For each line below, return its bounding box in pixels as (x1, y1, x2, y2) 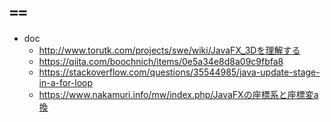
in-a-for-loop (38, 76, 94, 88)
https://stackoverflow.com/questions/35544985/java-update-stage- (38, 66, 321, 78)
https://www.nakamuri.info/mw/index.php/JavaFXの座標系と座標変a (38, 88, 319, 100)
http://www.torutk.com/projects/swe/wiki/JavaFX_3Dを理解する (38, 44, 301, 56)
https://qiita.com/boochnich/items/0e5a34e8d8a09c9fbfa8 (38, 55, 284, 67)
